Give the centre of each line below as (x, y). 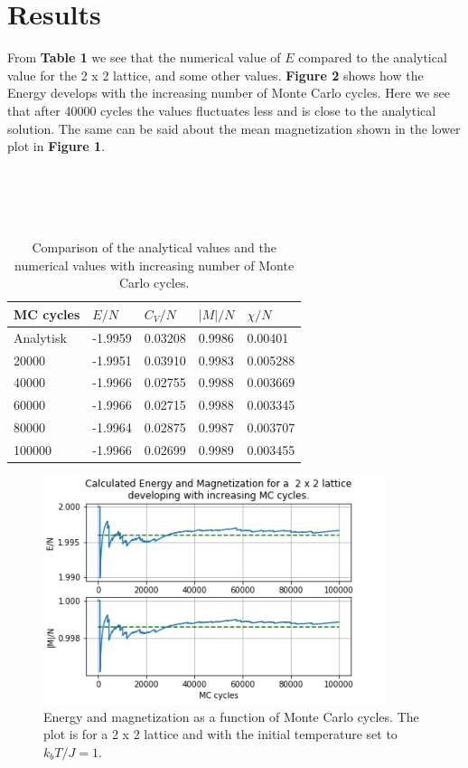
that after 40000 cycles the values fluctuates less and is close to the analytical (222, 110)
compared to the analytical (373, 57)
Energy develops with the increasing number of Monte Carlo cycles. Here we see (229, 93)
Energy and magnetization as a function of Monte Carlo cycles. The (231, 716)
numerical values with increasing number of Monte (154, 265)
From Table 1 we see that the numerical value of (144, 57)
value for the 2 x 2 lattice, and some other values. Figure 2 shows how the (215, 75)
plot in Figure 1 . (56, 146)
